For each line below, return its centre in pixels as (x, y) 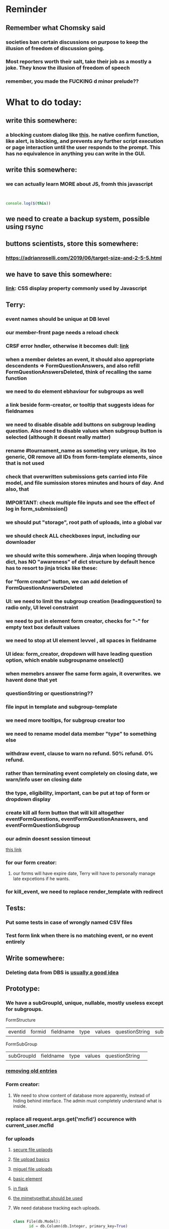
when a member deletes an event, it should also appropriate (80, 359)
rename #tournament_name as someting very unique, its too (81, 451)
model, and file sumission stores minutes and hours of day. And (85, 483)
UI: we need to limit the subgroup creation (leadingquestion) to (84, 601)
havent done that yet (31, 680)
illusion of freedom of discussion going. (55, 48)
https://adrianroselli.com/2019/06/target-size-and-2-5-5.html (84, 258)
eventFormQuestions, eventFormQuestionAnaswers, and (77, 819)
